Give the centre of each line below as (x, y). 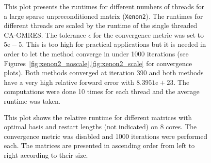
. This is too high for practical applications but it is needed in (114, 44)
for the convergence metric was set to (149, 34)
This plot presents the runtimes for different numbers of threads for (104, 6)
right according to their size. (46, 155)
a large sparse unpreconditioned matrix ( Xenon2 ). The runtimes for (104, 16)
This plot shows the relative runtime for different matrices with (98, 117)
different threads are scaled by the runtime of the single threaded (101, 25)
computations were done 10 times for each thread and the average (102, 91)
